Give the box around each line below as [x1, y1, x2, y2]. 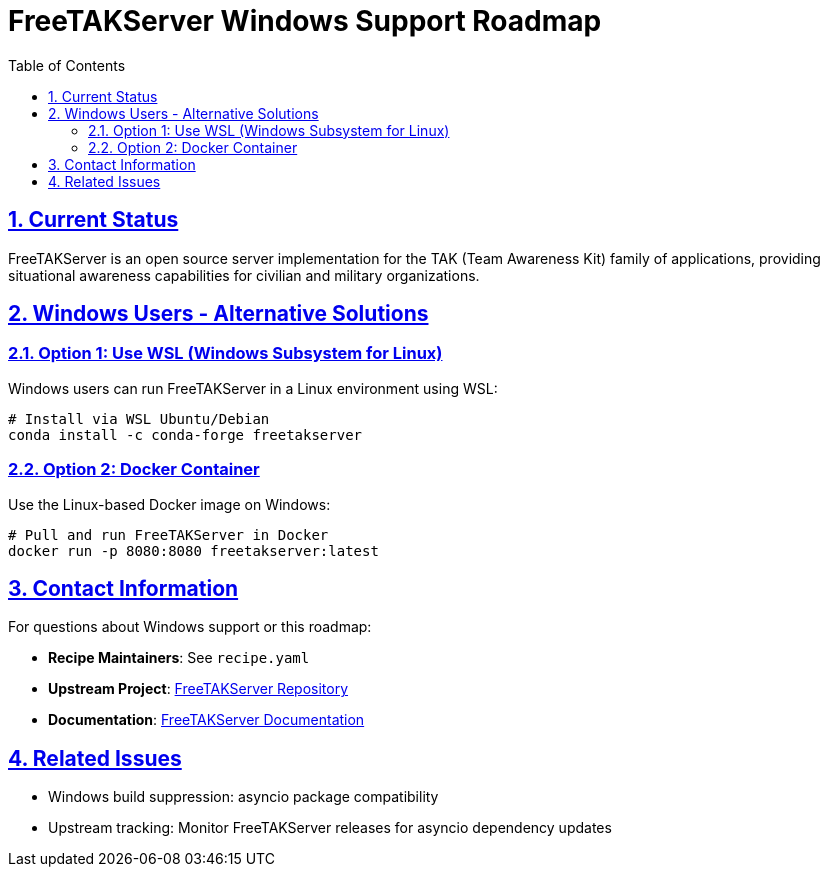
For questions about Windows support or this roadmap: [8, 618, 372, 636]
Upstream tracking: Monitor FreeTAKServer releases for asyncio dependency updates [48, 819, 612, 837]
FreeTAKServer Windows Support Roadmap [8, 4, 602, 38]
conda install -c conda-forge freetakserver [8, 426, 363, 443]
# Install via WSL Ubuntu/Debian [8, 410, 270, 427]
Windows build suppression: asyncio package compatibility [48, 788, 439, 806]
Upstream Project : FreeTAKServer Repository [48, 680, 349, 698]
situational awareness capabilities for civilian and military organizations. [8, 266, 480, 284]
